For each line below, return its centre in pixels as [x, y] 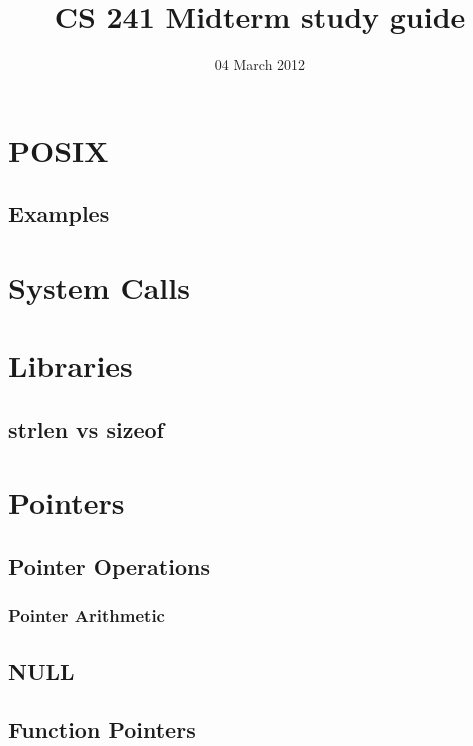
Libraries [70, 365]
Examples [59, 213]
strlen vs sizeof [86, 428]
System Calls [99, 286]
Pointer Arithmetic [86, 615]
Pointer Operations [109, 565]
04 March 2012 [260, 64]
